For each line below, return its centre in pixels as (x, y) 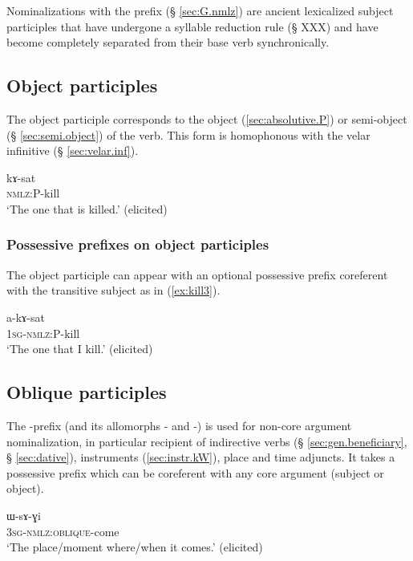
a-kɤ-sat (26, 317)
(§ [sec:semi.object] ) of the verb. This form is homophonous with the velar (188, 134)
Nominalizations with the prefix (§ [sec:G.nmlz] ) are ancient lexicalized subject (200, 10)
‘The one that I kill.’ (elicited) (80, 349)
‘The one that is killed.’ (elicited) (87, 208)
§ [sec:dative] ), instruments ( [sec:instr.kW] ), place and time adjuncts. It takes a (201, 457)
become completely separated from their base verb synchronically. (168, 42)
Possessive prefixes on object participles (138, 244)
